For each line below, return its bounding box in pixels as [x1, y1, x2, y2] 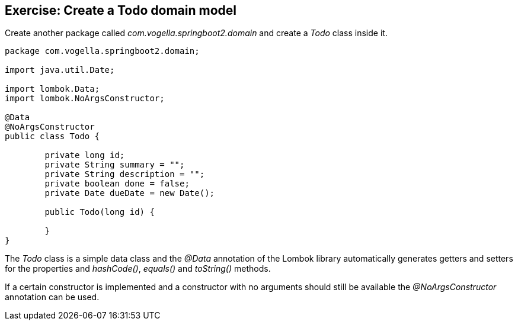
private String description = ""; [44, 169, 205, 179]
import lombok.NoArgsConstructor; [5, 94, 165, 104]
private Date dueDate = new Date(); [44, 188, 215, 198]
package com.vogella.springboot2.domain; [5, 46, 200, 56]
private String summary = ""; [44, 160, 185, 170]
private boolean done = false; [44, 179, 190, 189]
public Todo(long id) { [44, 207, 155, 217]
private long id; [44, 150, 125, 160]
